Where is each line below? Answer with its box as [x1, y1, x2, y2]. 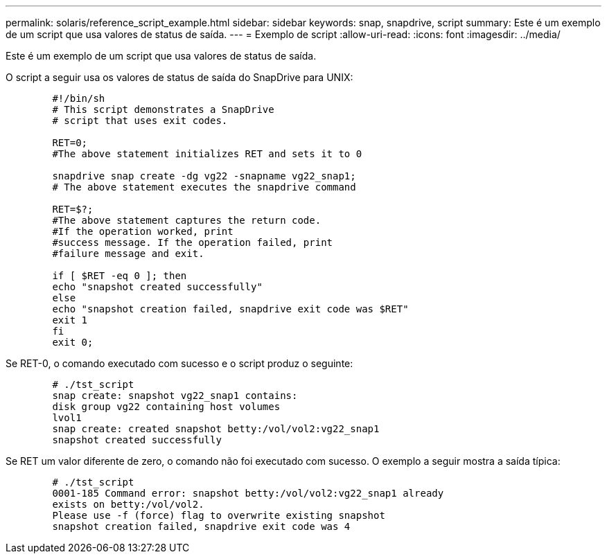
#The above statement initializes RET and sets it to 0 [52, 148, 362, 159]
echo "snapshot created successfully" [52, 281, 263, 292]
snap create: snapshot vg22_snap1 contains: [52, 390, 298, 401]
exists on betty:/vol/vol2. [52, 499, 204, 510]
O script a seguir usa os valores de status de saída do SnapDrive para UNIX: [6, 71, 353, 83]
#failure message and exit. [52, 248, 204, 259]
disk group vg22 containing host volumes [52, 401, 281, 412]
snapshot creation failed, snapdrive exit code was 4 [52, 521, 351, 532]
